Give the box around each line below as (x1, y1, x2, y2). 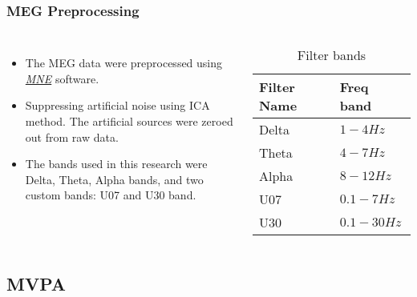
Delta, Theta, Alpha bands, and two (25, 171, 204, 187)
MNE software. (25, 70, 99, 86)
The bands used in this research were (25, 155, 208, 172)
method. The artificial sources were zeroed (25, 113, 233, 129)
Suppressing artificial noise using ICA (25, 97, 210, 114)
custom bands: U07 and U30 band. (25, 187, 196, 203)
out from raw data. (25, 128, 119, 145)
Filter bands (297, 46, 366, 65)
